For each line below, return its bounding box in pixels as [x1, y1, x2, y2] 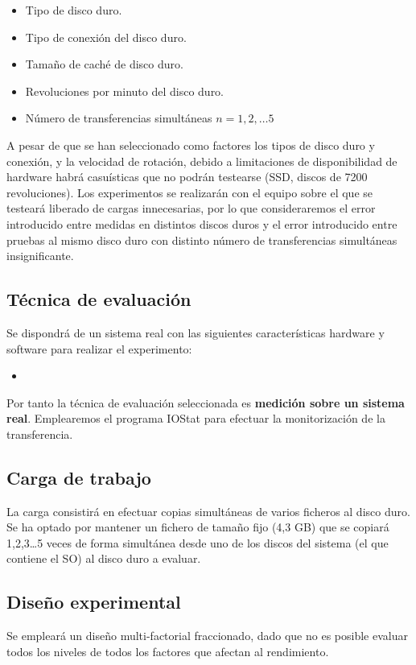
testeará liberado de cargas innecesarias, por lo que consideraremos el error [6, 200, 376, 217]
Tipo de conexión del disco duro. [25, 28, 187, 45]
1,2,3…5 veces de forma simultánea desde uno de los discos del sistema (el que [6, 534, 389, 551]
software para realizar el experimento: [6, 340, 192, 357]
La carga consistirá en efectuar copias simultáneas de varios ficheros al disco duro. [6, 502, 410, 519]
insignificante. [6, 247, 74, 264]
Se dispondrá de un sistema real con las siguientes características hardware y [6, 324, 385, 341]
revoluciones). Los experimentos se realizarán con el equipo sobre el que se [6, 184, 373, 200]
